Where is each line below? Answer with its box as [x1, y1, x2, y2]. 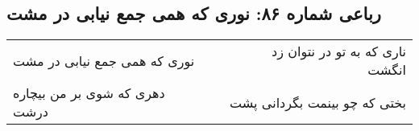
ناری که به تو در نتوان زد [272, 42, 406, 61]
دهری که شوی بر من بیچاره [13, 84, 165, 103]
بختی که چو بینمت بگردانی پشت [230, 92, 406, 112]
